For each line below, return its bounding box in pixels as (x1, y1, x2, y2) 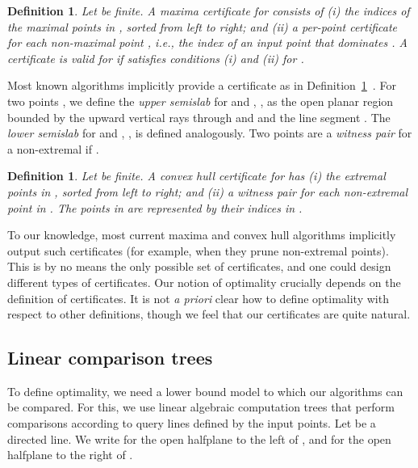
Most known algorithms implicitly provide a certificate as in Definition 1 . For (7, 77, 396, 94)
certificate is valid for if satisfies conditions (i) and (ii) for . (7, 49, 304, 66)
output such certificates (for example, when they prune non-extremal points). (7, 242, 389, 259)
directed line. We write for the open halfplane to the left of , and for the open (7, 430, 391, 447)
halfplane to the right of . (7, 446, 133, 463)
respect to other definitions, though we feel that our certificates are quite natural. (7, 306, 411, 323)
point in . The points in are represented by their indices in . (7, 199, 303, 216)
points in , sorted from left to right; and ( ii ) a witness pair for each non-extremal (7, 183, 408, 200)
